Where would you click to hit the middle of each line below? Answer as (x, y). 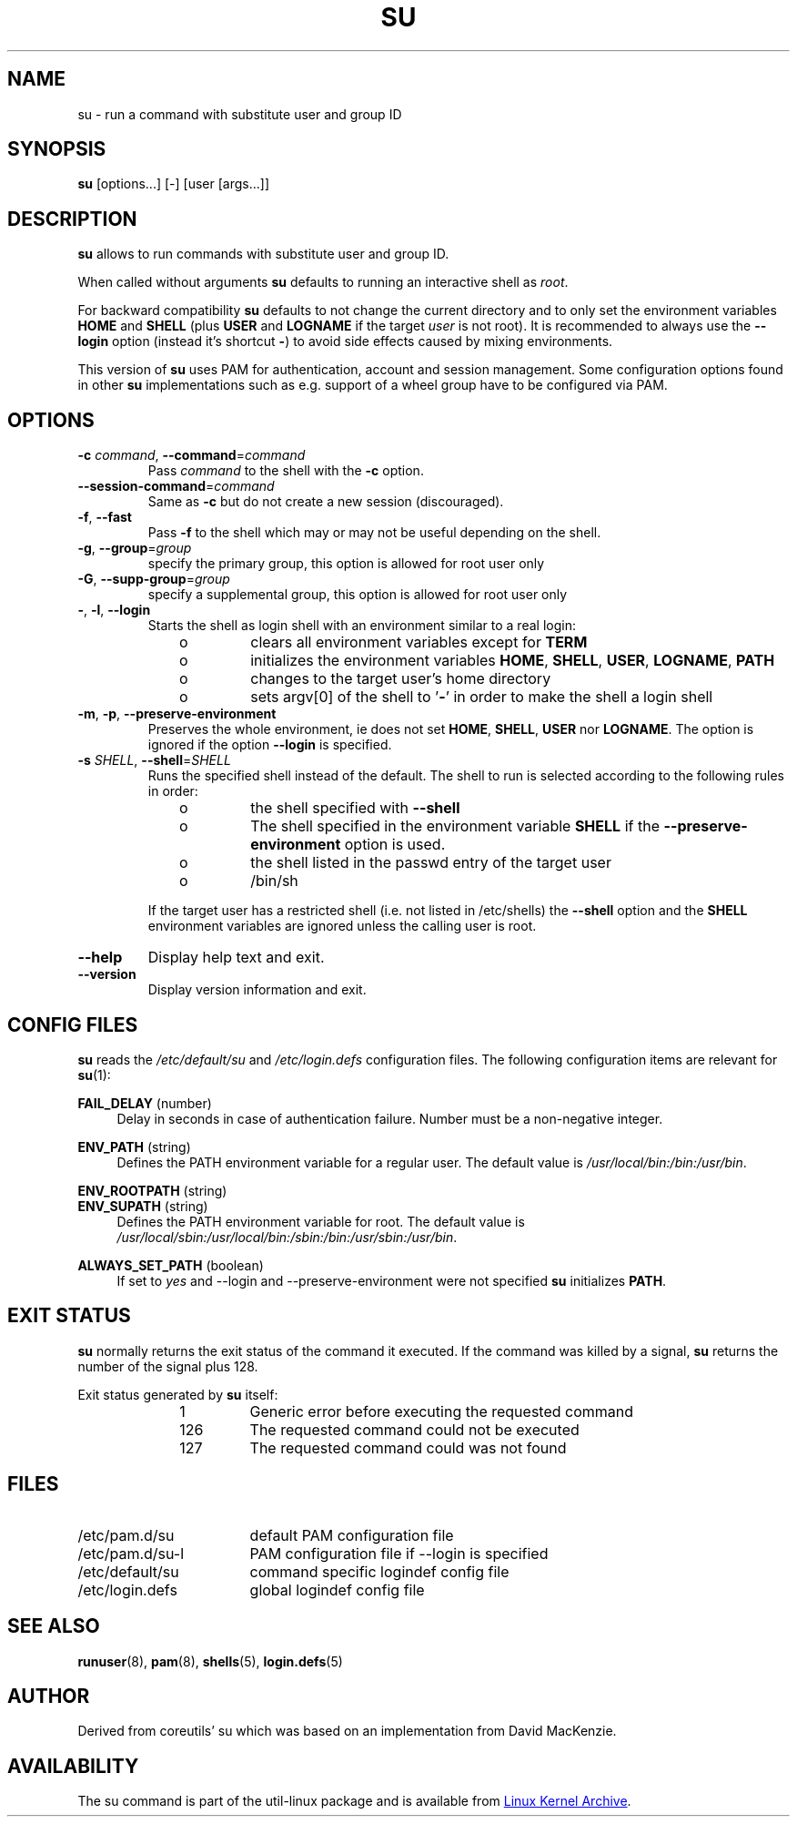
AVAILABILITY (73, 1766)
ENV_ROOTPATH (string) (152, 1190)
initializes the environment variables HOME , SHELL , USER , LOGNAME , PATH (513, 661)
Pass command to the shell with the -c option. (286, 471)
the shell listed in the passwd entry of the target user (431, 863)
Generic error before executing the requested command (442, 1411)
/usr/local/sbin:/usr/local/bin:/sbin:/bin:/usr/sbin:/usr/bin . (287, 1237)
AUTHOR (49, 1696)
